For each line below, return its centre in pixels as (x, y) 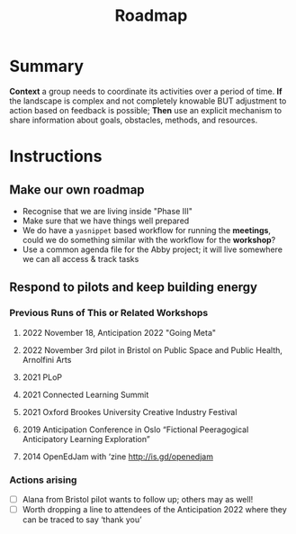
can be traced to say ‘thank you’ (82, 520)
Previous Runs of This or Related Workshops (109, 313)
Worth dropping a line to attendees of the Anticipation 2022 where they (155, 509)
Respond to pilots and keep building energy (134, 288)
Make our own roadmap (77, 190)
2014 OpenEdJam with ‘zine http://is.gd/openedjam (118, 457)
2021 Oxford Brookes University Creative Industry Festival (130, 412)
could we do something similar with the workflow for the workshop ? (149, 240)
